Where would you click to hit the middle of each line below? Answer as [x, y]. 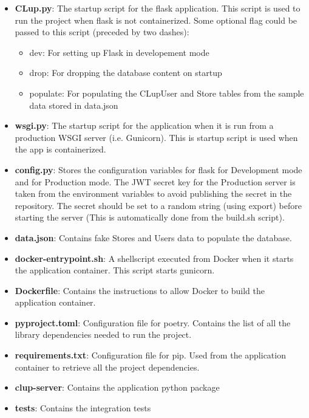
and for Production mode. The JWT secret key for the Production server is [155, 181]
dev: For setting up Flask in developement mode [119, 52]
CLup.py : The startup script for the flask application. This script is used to [158, 8]
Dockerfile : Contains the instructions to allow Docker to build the [140, 290]
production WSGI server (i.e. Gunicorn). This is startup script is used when [156, 137]
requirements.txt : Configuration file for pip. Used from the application [150, 355]
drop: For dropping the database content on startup [126, 73]
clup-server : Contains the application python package [117, 387]
